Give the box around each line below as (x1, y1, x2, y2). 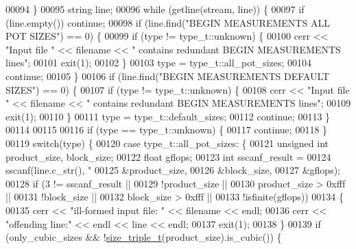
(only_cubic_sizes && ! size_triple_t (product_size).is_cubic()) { (5, 230, 282, 244)
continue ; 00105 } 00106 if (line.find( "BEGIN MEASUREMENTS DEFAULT (5, 68, 330, 83)
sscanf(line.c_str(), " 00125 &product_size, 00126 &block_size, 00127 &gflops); (5, 163, 341, 177)
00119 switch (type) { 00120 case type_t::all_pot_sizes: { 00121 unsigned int (5, 135, 329, 150)
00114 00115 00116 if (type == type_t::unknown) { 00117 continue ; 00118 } (5, 122, 328, 137)
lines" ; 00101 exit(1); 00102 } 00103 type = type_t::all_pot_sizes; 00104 (5, 55, 312, 70)
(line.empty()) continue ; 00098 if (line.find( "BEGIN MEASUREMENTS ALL (5, 15, 330, 29)
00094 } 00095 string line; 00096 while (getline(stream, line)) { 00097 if (5, 2, 305, 16)
